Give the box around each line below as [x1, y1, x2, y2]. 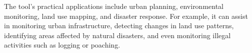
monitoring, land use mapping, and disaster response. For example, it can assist [4, 10, 248, 21]
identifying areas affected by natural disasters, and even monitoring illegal [4, 30, 231, 40]
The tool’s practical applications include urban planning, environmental [4, 1, 224, 11]
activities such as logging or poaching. [4, 40, 120, 50]
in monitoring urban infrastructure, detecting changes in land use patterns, [4, 20, 234, 31]
